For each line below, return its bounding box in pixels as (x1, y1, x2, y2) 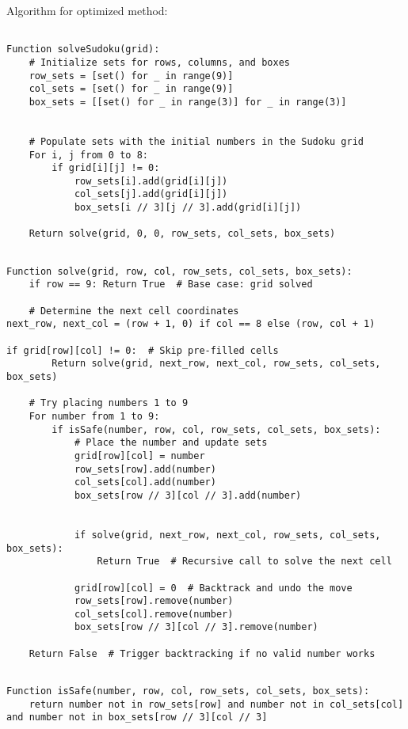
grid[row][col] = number (74, 450, 205, 461)
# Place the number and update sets (74, 437, 268, 449)
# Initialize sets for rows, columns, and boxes (29, 56, 290, 68)
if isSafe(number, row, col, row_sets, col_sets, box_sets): (51, 423, 381, 435)
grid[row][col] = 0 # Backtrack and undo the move (74, 582, 353, 594)
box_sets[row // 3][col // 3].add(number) (74, 489, 302, 501)
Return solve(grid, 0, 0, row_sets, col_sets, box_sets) (29, 228, 336, 240)
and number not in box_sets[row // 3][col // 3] (6, 712, 268, 723)
